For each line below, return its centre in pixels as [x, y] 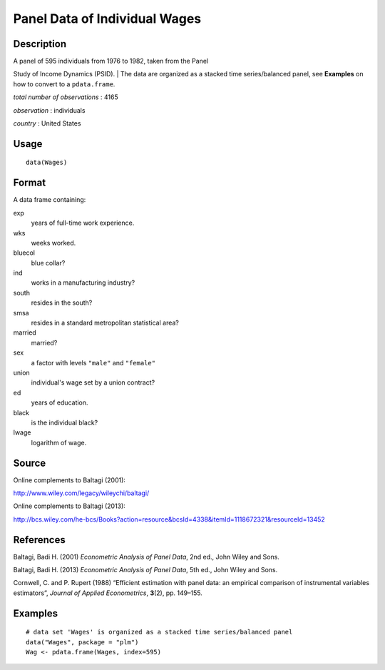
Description [40, 44]
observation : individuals [49, 110]
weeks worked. [53, 243]
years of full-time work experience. [83, 223]
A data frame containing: [50, 200]
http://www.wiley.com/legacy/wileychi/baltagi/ [81, 493]
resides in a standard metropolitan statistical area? [105, 323]
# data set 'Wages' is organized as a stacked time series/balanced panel [159, 632]
